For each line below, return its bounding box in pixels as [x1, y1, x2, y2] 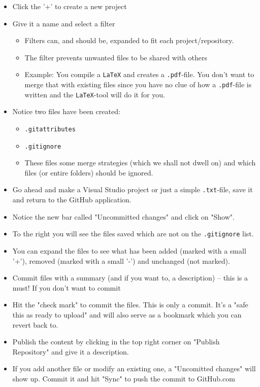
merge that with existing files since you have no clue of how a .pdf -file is [24, 79, 252, 90]
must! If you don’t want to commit [12, 282, 121, 293]
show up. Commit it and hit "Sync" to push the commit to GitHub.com [12, 373, 235, 383]
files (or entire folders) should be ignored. [24, 167, 153, 178]
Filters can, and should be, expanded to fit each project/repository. [24, 35, 234, 46]
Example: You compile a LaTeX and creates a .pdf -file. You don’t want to [24, 69, 254, 80]
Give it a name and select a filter [12, 18, 115, 28]
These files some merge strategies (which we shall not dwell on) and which [24, 157, 256, 168]
